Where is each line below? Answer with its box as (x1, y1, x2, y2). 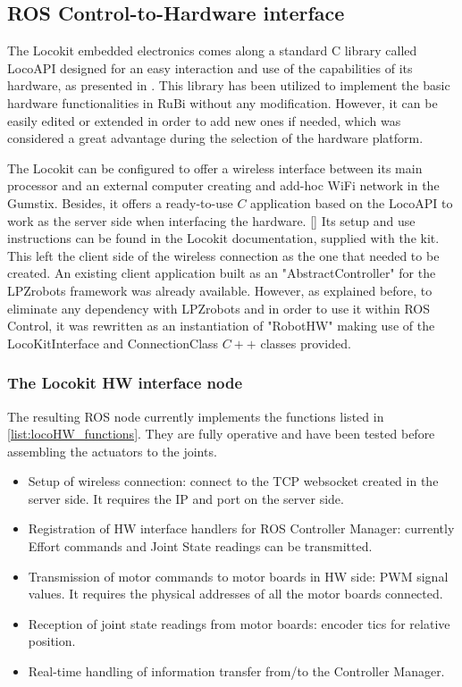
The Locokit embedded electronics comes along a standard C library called (7, 41, 417, 60)
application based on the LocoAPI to (250, 193, 453, 212)
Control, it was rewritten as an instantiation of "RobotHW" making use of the (7, 316, 435, 335)
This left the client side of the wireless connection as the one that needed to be (7, 246, 440, 264)
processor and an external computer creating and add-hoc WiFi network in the (7, 176, 440, 195)
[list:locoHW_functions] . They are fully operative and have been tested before (7, 424, 435, 443)
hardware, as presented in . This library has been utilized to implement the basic (7, 76, 450, 95)
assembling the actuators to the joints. (7, 441, 217, 460)
